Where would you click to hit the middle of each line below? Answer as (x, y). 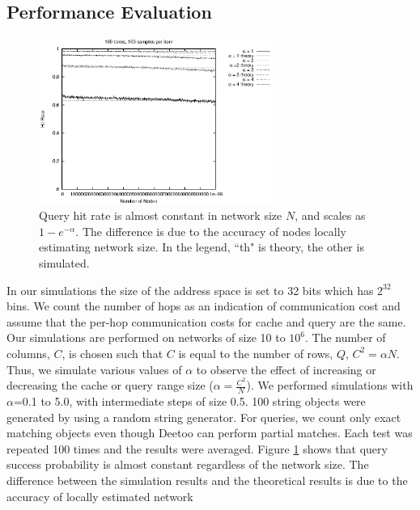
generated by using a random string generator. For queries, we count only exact (204, 417)
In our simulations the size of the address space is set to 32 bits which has (190, 290)
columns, (28, 353)
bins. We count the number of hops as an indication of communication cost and (204, 306)
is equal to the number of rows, (256, 353)
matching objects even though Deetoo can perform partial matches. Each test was (210, 433)
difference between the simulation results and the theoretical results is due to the (207, 480)
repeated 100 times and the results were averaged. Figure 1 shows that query (197, 448)
